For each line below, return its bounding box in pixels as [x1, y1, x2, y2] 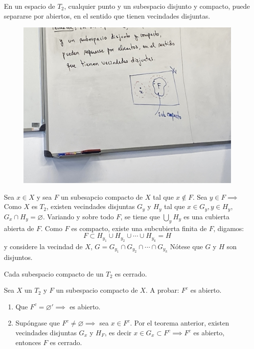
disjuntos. [4, 252, 33, 262]
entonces [15, 337, 41, 347]
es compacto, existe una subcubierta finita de [71, 223, 207, 233]
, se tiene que [120, 211, 160, 221]
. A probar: [145, 285, 179, 295]
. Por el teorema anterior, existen [130, 318, 229, 328]
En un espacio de [4, 1, 55, 11]
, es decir [105, 327, 132, 337]
